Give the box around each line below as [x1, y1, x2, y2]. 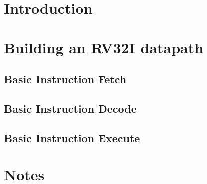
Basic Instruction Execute [4, 130, 140, 145]
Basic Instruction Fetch [4, 71, 127, 87]
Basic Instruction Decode [4, 100, 137, 116]
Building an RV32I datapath [4, 37, 204, 57]
